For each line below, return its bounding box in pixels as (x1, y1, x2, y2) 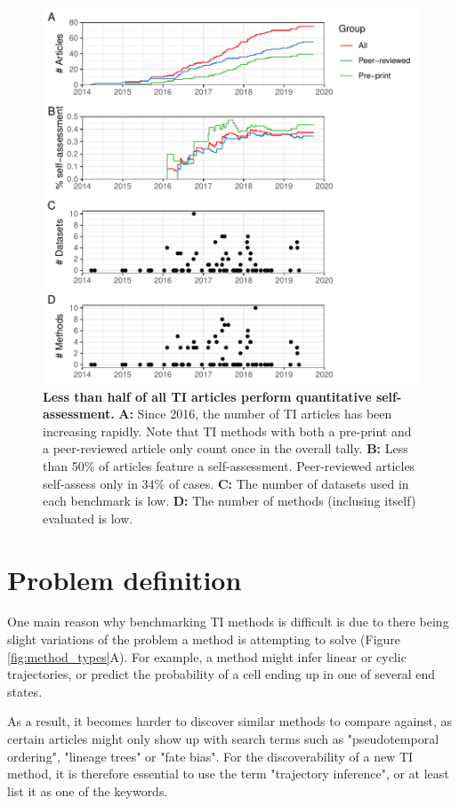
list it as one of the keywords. (7, 781, 168, 800)
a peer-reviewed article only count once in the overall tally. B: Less (43, 439, 408, 458)
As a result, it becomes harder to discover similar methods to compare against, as (7, 712, 453, 730)
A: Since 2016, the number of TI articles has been (118, 404, 392, 423)
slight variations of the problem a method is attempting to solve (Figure (7, 630, 401, 649)
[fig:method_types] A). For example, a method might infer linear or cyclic (7, 647, 407, 666)
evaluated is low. (43, 508, 133, 527)
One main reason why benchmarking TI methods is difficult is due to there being (7, 612, 449, 631)
